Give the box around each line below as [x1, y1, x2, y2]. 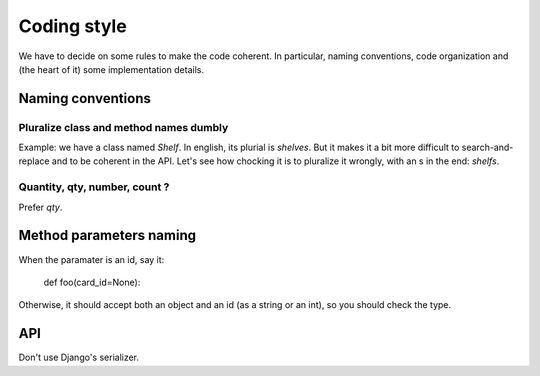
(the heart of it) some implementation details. [18, 63, 205, 75]
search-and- [461, 141, 514, 154]
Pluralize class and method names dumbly [18, 120, 229, 134]
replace [18, 155, 50, 167]
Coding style [18, 15, 127, 37]
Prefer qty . [18, 201, 63, 213]
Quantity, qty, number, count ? [18, 180, 170, 194]
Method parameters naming [18, 227, 197, 244]
